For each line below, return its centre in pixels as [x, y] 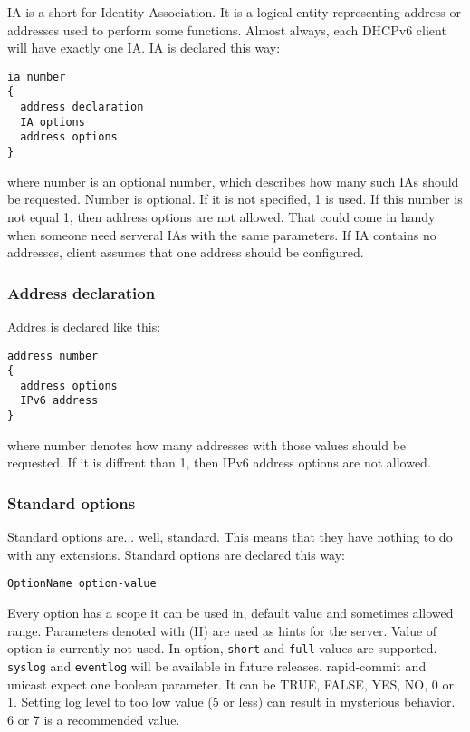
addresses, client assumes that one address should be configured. [186, 252]
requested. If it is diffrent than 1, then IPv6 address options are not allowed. [219, 462]
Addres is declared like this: [84, 326]
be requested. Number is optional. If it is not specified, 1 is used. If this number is [235, 199]
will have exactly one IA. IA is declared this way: [144, 48]
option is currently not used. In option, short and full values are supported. [222, 648]
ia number [37, 77]
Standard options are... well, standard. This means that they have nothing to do [230, 537]
